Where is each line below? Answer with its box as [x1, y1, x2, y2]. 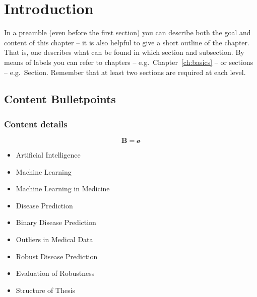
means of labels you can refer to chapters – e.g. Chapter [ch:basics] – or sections [4, 56, 253, 67]
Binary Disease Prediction [16, 217, 96, 228]
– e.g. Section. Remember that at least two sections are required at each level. [4, 66, 246, 77]
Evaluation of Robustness [16, 268, 95, 278]
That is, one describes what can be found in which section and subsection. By [4, 47, 244, 57]
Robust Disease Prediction [16, 251, 98, 261]
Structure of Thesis [16, 284, 76, 295]
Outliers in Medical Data [16, 234, 93, 245]
